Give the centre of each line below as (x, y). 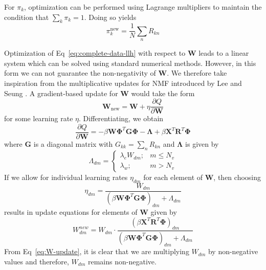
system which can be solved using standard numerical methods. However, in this (130, 63)
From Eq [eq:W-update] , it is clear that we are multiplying (97, 251)
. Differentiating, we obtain (121, 118)
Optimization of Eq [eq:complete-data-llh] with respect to (95, 53)
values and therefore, (37, 261)
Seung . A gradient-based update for (61, 93)
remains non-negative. (122, 261)
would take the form (163, 93)
